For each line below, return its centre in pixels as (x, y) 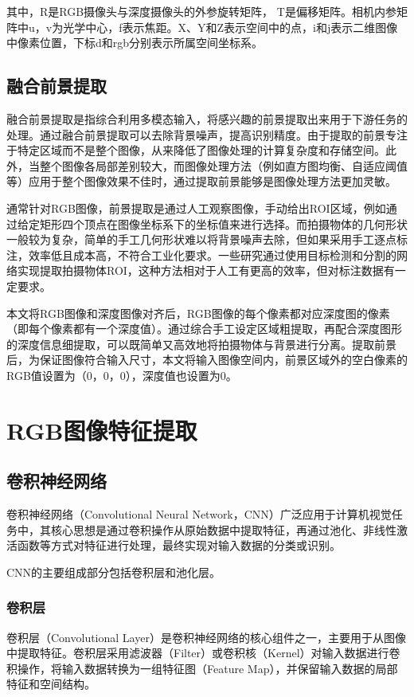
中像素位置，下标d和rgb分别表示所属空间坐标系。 (135, 43)
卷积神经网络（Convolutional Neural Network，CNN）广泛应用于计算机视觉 (199, 514)
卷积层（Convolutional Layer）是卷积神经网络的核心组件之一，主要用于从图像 (206, 637)
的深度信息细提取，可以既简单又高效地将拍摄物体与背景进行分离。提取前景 (201, 344)
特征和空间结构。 (51, 684)
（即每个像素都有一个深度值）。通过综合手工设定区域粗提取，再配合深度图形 (204, 329)
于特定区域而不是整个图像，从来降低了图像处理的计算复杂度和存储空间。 (196, 150)
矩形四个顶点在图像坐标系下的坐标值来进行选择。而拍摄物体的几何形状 (223, 223)
